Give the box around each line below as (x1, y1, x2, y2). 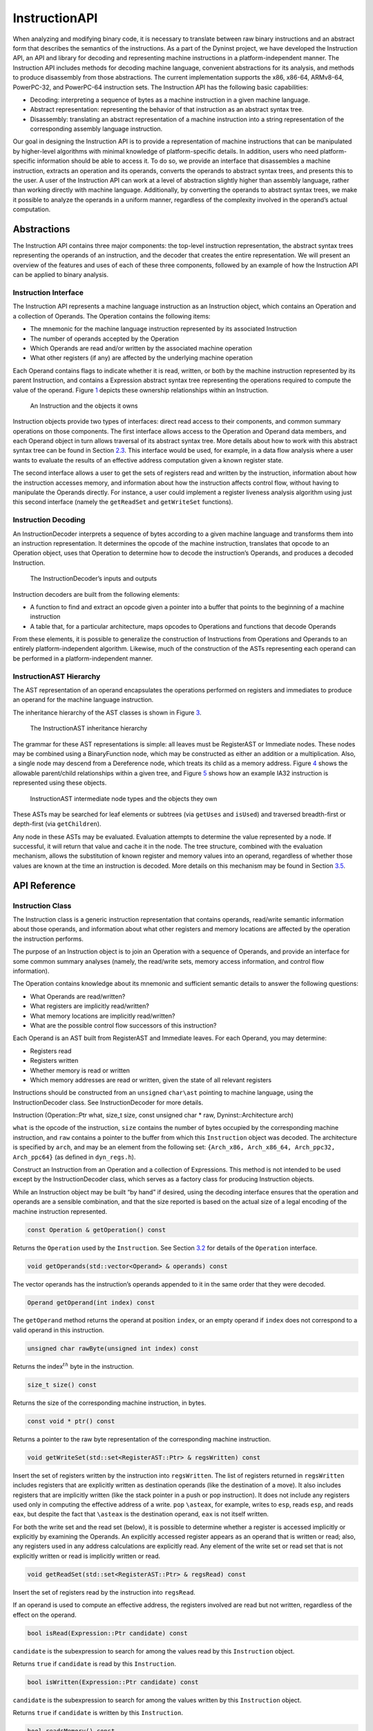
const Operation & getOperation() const (27, 1226, 166, 1234)
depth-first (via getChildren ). (12, 820, 102, 828)
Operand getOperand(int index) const (27, 1298, 155, 1307)
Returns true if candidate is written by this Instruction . (12, 1709, 183, 1717)
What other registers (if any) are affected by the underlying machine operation (30, 354, 254, 362)
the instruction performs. (12, 935, 84, 943)
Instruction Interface (12, 288, 84, 298)
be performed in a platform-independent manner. (12, 654, 153, 663)
